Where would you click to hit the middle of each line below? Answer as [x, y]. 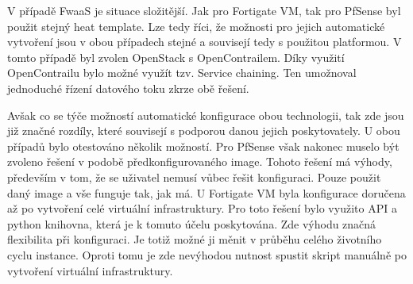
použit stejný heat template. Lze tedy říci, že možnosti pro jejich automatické [196, 26]
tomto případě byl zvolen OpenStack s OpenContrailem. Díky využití [176, 57]
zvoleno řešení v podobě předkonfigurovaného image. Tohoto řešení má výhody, [200, 161]
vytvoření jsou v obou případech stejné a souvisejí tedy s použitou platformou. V [205, 42]
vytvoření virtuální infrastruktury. [90, 270]
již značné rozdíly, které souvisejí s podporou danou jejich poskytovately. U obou [204, 130]
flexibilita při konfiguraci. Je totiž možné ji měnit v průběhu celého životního [195, 239]
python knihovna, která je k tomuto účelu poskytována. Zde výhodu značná [192, 223]
